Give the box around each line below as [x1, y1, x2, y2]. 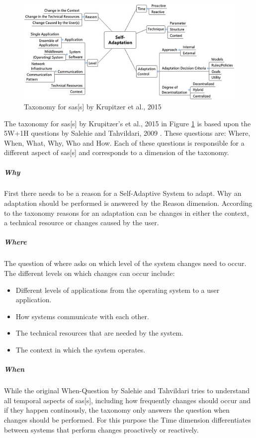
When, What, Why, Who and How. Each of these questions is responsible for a [4, 137, 245, 148]
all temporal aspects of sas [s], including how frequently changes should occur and [4, 395, 251, 405]
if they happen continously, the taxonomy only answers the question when [4, 405, 230, 415]
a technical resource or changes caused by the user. [4, 217, 159, 228]
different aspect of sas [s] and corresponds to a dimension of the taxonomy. [4, 147, 229, 158]
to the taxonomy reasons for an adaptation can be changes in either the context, [4, 207, 249, 218]
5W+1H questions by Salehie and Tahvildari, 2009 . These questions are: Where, [4, 128, 251, 138]
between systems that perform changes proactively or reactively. [4, 424, 199, 435]
